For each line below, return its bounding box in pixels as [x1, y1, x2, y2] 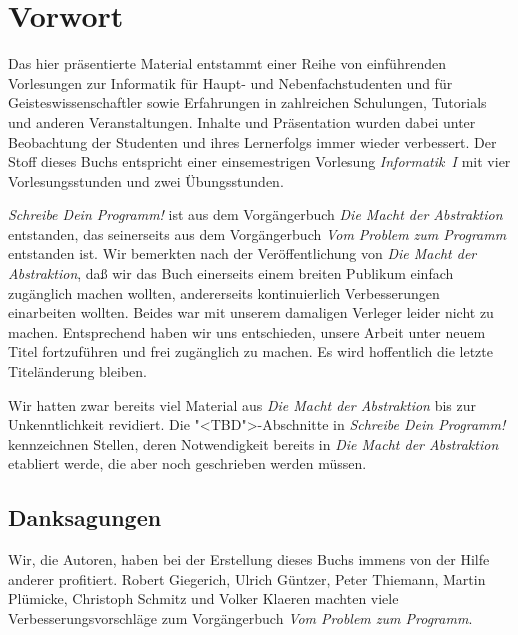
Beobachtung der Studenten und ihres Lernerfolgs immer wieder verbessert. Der [8, 131, 497, 152]
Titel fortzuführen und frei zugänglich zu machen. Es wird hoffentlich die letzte [8, 341, 494, 362]
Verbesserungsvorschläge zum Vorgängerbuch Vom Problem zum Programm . [8, 607, 473, 628]
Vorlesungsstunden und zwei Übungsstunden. [8, 170, 284, 191]
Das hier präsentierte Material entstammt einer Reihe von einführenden [8, 53, 446, 74]
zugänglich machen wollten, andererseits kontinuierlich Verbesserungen [8, 282, 440, 303]
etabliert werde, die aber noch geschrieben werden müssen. [8, 453, 367, 474]
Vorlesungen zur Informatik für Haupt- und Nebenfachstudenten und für [8, 72, 453, 93]
